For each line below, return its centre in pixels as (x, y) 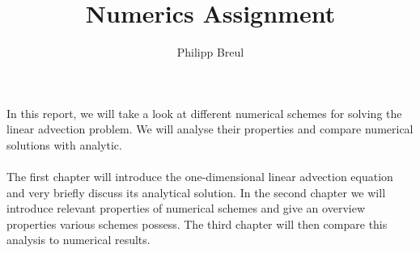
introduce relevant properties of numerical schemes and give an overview (186, 208)
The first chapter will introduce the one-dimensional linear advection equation (200, 177)
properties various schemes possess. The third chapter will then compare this (197, 223)
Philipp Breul (210, 52)
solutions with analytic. (64, 144)
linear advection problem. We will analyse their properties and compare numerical (210, 129)
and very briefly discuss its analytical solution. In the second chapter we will (196, 192)
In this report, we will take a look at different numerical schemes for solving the (204, 113)
